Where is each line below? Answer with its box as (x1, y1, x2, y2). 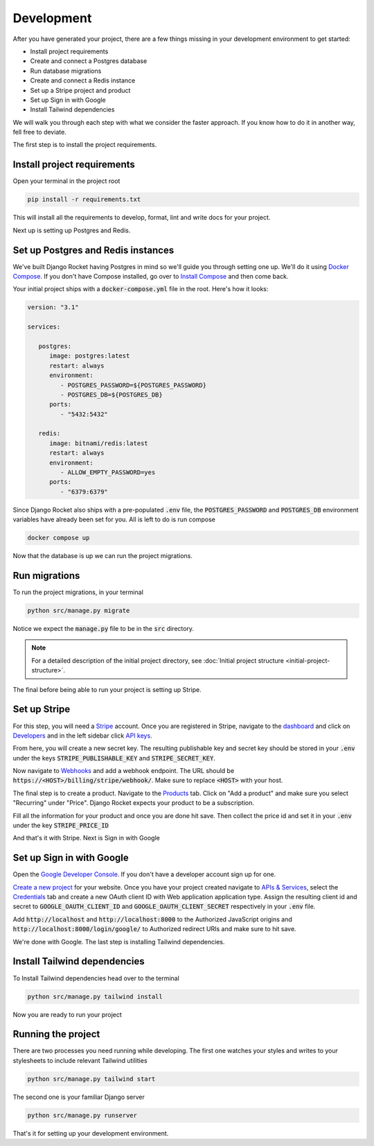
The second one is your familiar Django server (12, 1093, 145, 1101)
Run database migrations (30, 67, 102, 75)
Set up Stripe (12, 704, 71, 715)
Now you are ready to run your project (12, 1010, 123, 1018)
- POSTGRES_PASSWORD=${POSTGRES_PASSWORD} (60, 381, 207, 389)
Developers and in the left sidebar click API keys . (12, 731, 152, 740)
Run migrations (12, 569, 80, 582)
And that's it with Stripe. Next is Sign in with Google (12, 834, 161, 842)
